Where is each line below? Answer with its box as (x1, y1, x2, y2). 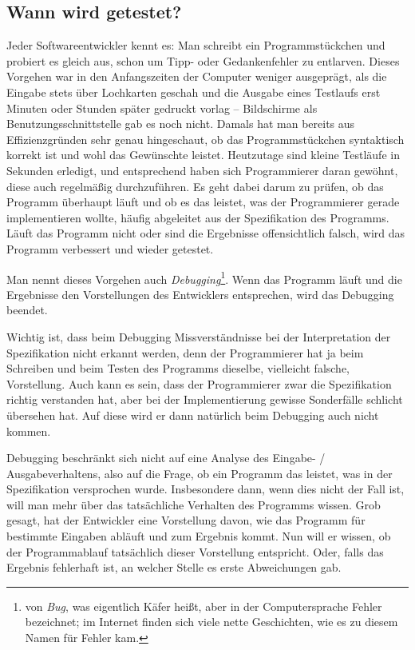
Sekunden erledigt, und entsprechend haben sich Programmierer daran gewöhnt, (6, 162, 398, 178)
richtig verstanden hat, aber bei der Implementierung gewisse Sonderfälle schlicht (6, 391, 403, 408)
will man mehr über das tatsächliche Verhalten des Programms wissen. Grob (6, 496, 381, 512)
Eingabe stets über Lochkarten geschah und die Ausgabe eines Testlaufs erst (6, 83, 381, 100)
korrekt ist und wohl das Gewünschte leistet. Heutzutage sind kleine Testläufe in (6, 146, 400, 163)
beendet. (6, 301, 48, 318)
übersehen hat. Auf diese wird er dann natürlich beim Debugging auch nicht (6, 406, 379, 423)
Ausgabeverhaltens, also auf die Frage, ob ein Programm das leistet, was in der (6, 465, 393, 481)
